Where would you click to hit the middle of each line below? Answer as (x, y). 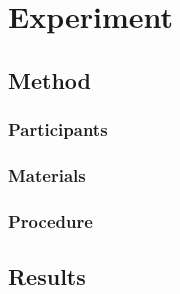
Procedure (50, 220)
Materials (47, 174)
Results (47, 276)
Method (49, 79)
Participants (58, 129)
